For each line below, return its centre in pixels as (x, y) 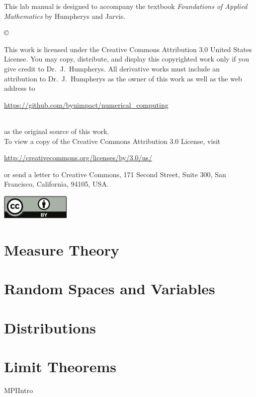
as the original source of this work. (57, 131)
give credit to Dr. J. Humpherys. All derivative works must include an (112, 68)
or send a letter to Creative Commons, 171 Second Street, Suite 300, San (115, 174)
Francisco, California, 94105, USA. (56, 184)
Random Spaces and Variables (110, 289)
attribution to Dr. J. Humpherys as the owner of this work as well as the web (123, 78)
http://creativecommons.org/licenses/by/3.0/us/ (78, 158)
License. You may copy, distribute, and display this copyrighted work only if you (127, 59)
